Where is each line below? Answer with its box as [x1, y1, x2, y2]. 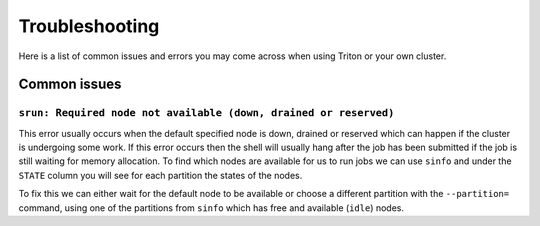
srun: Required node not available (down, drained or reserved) [18, 106, 395, 120]
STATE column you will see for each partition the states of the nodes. [18, 169, 303, 181]
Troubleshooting [18, 15, 160, 37]
